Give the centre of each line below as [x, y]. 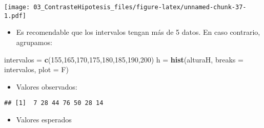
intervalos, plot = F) [36, 69]
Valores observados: [47, 86]
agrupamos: [34, 42]
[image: [17, 7]
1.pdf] [15, 16]
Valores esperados [44, 119]
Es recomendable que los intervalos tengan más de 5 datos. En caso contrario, [138, 32]
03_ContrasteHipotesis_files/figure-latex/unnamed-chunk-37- [140, 7]
